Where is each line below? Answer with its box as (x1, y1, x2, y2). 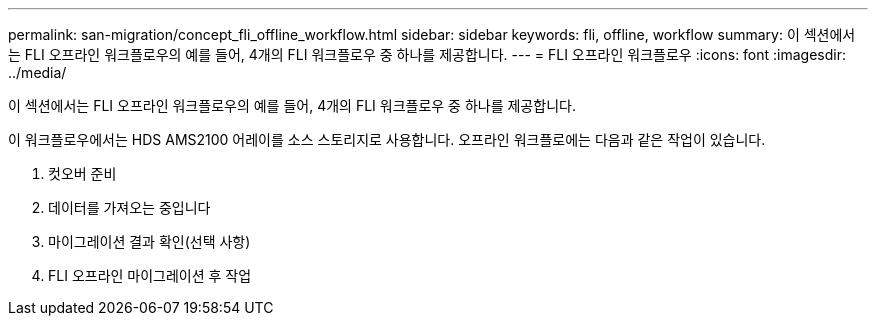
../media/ (8, 64, 67, 81)
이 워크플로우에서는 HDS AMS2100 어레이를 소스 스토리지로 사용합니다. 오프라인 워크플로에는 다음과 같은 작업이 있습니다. (8, 131, 766, 148)
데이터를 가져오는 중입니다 (48, 199, 211, 216)
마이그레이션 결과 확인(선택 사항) (48, 233, 251, 250)
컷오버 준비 (48, 165, 117, 182)
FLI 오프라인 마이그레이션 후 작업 (48, 267, 252, 284)
